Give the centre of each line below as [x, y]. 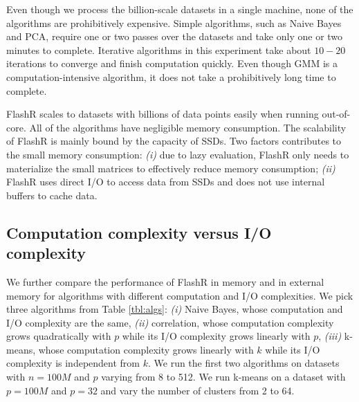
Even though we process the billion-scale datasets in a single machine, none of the [180, 9]
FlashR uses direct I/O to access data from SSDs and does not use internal [166, 182]
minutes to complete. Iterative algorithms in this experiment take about [159, 49]
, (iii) [330, 336]
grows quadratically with [59, 336]
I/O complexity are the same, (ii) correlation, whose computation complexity [170, 322]
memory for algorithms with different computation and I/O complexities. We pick [180, 295]
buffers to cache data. [52, 195]
